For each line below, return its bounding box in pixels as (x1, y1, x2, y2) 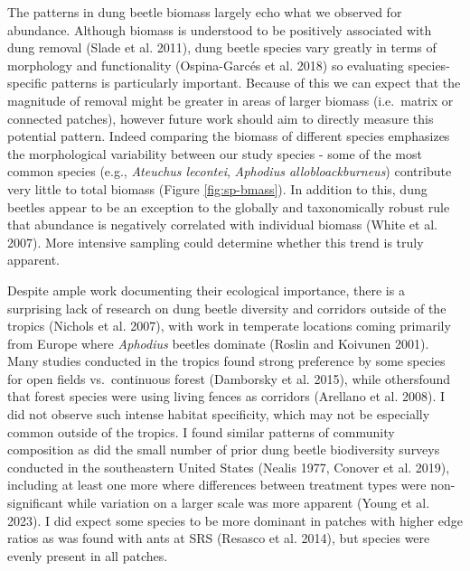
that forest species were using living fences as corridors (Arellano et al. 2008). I (7, 387, 446, 406)
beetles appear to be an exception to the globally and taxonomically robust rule (7, 197, 450, 216)
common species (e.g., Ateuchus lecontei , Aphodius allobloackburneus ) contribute (7, 162, 452, 181)
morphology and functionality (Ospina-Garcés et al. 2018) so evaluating (7, 55, 404, 74)
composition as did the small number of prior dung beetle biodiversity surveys (7, 440, 440, 459)
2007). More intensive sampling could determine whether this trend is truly (7, 232, 424, 251)
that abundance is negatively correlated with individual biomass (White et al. (7, 215, 437, 234)
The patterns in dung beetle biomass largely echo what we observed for (7, 3, 402, 21)
